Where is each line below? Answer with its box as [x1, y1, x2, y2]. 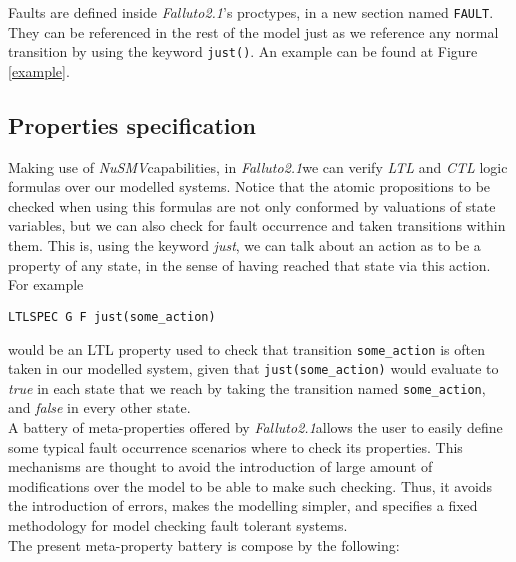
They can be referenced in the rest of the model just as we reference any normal [8, 21, 499, 42]
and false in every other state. [8, 397, 191, 418]
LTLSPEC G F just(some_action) [8, 309, 216, 324]
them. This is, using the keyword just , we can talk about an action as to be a [8, 235, 481, 256]
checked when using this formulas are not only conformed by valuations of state [8, 195, 496, 216]
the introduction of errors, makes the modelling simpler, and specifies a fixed [8, 495, 478, 516]
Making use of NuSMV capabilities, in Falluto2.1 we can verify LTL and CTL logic [8, 156, 508, 177]
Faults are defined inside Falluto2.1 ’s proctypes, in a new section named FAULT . [8, 2, 494, 22]
